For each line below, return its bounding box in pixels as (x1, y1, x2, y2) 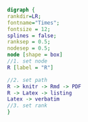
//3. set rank (7, 102, 48, 110)
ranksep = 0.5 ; (7, 39, 51, 45)
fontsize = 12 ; (7, 26, 51, 32)
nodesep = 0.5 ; (7, 45, 51, 52)
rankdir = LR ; (7, 12, 41, 20)
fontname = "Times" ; (7, 19, 60, 26)
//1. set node (7, 58, 48, 65)
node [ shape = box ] (7, 52, 63, 59)
